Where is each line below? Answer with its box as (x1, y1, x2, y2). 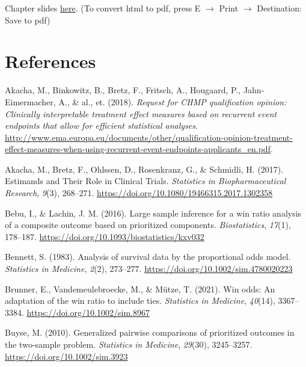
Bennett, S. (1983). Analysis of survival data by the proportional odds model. (5, 250, 291, 263)
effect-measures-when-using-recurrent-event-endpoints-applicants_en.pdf (5, 143, 271, 155)
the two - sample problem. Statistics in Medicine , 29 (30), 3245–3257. (5, 338, 252, 350)
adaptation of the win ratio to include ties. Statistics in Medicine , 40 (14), (5, 294, 275, 307)
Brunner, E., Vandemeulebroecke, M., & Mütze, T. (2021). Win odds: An (5, 282, 275, 295)
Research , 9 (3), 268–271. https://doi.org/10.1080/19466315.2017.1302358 (5, 187, 273, 199)
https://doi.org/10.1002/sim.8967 (26, 306, 150, 318)
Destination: (257, 2, 302, 14)
